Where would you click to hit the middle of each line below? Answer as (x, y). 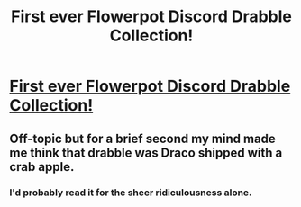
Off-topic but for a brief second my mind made (143, 138)
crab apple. (42, 167)
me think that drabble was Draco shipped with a (146, 153)
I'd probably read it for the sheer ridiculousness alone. (131, 193)
